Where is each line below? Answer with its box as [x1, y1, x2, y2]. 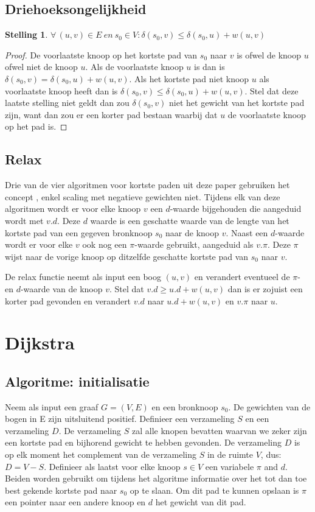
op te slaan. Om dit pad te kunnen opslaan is [130, 483, 299, 496]
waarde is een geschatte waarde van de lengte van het [90, 214, 289, 226]
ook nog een [82, 238, 127, 251]
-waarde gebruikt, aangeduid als [134, 238, 254, 251]
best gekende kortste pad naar [5, 483, 117, 496]
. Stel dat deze [244, 84, 299, 97]
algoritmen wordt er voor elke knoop [5, 202, 141, 215]
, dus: [260, 448, 282, 461]
